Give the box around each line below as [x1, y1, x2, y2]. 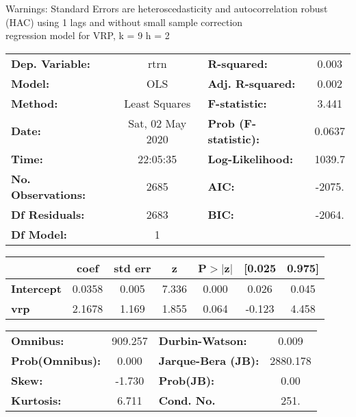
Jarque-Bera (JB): [158, 352, 259, 368]
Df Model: [11, 226, 67, 242]
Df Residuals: [11, 206, 85, 222]
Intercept [11, 280, 62, 296]
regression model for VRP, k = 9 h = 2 [5, 28, 170, 43]
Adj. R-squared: [207, 75, 296, 91]
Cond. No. [158, 392, 216, 408]
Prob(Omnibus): [11, 352, 101, 368]
